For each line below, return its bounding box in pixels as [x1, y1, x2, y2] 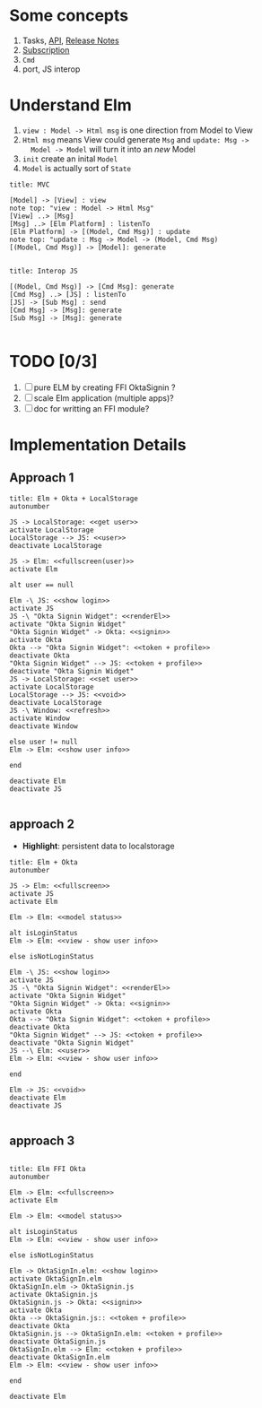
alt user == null [9, 580, 74, 589]
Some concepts [9, 5, 128, 26]
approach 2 [9, 817, 74, 832]
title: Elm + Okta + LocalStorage [9, 494, 139, 503]
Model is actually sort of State [22, 162, 132, 173]
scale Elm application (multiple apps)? [33, 392, 174, 404]
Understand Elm [9, 95, 132, 116]
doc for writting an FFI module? [33, 403, 150, 413]
